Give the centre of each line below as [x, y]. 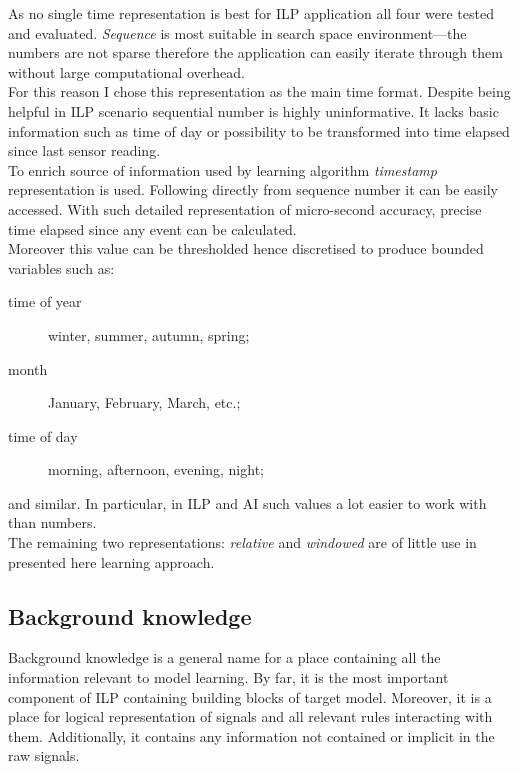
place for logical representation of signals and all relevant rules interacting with [250, 716]
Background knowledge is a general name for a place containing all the [224, 657]
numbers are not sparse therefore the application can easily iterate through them [255, 52]
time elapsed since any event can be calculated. [152, 228]
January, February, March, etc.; [144, 402]
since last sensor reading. [84, 150]
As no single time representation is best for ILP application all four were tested [251, 13]
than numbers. [52, 522]
